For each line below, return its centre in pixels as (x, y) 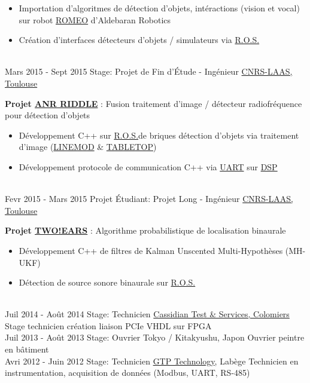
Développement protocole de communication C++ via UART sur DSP (148, 166)
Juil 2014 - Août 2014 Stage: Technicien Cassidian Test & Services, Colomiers (147, 314)
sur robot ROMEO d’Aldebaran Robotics (95, 19)
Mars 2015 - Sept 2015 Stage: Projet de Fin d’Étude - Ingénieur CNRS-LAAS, (149, 71)
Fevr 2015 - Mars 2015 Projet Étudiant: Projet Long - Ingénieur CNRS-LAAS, (149, 199)
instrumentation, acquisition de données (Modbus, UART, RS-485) (127, 373)
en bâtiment (27, 349)
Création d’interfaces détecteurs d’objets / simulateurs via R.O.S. (139, 40)
